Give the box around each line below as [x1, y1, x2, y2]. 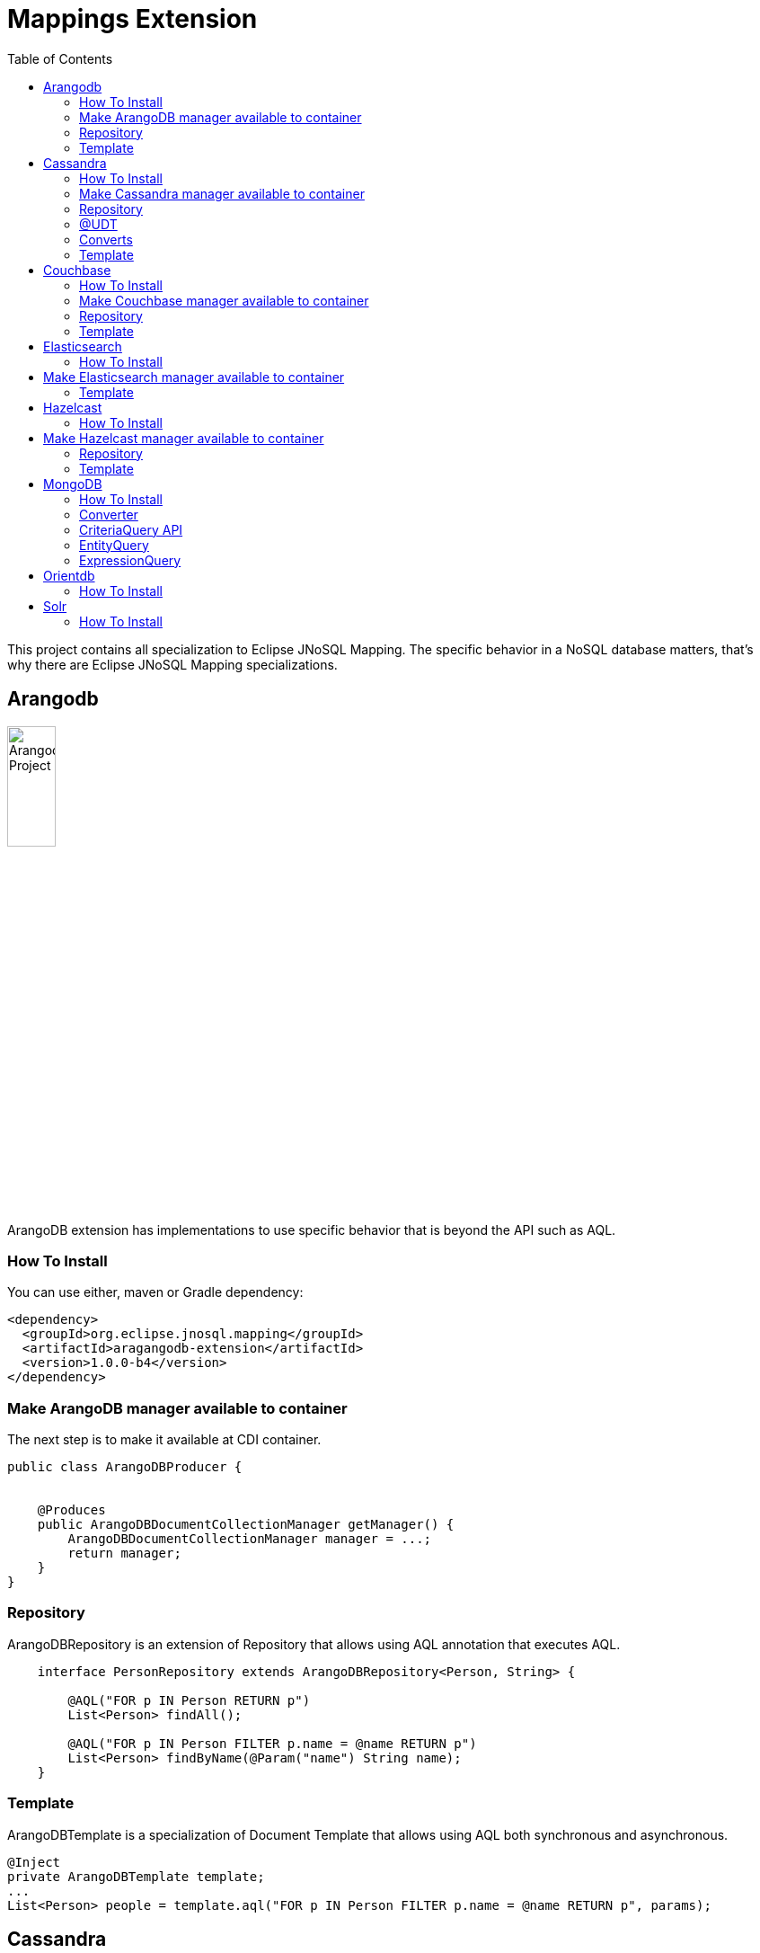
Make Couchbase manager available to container [79, 292, 369, 308]
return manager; [67, 1546, 181, 1561]
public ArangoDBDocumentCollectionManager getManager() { [37, 1517, 455, 1532]
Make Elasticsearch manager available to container [43, 368, 345, 385]
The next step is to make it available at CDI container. [7, 1432, 322, 1448]
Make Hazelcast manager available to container [43, 430, 324, 446]
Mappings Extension [7, 4, 258, 34]
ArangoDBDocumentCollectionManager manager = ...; [67, 1531, 432, 1547]
